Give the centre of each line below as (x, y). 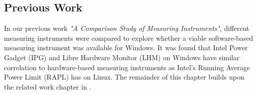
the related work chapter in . (48, 86)
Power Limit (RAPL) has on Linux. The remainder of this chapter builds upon (124, 77)
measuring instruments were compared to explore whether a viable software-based (129, 38)
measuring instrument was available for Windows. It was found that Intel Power (126, 47)
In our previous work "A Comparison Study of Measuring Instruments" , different (127, 28)
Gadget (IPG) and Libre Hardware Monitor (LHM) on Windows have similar (122, 57)
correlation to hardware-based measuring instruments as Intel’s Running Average (127, 67)
